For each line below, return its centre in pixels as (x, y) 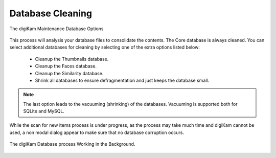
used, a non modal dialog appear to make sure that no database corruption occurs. (97, 132)
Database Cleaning (51, 13)
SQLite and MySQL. (44, 111)
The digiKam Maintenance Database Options (56, 29)
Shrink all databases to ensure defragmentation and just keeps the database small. (122, 80)
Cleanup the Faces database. (66, 66)
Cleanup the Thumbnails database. (72, 59)
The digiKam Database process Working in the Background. (72, 144)
